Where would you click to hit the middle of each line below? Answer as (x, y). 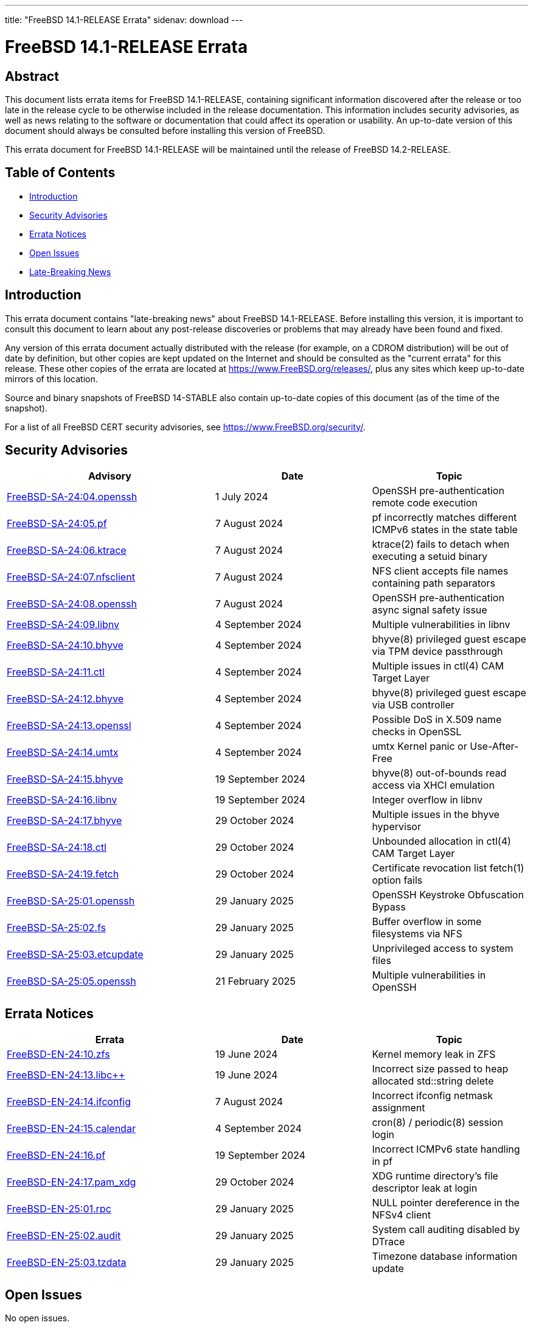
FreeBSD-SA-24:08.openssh (72, 604)
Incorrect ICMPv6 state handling (446, 1149)
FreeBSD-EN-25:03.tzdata (67, 1263)
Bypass (389, 907)
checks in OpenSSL (417, 732)
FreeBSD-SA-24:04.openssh (72, 497)
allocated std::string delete (433, 1081)
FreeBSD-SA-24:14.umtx (63, 753)
